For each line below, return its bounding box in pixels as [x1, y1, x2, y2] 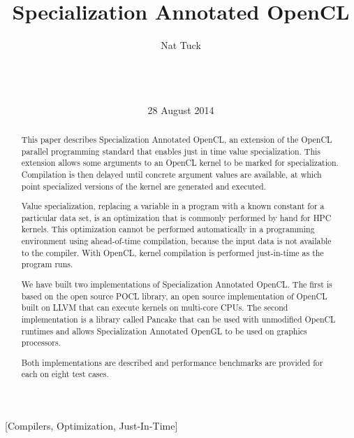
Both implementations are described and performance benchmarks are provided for [21, 356, 323, 368]
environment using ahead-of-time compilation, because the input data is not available [21, 235, 332, 247]
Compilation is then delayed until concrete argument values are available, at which [21, 168, 322, 180]
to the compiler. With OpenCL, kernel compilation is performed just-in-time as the [21, 246, 324, 258]
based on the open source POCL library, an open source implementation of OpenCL [21, 290, 327, 302]
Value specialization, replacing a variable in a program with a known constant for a [21, 200, 325, 212]
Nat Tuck [161, 38, 201, 52]
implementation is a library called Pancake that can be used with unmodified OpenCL [21, 313, 336, 325]
